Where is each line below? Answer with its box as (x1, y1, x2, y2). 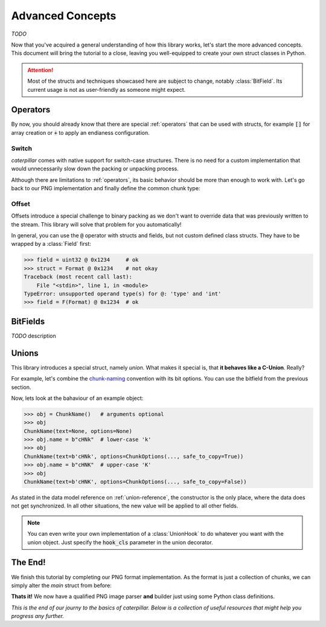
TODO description (11, 332, 57, 339)
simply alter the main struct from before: (11, 582, 112, 589)
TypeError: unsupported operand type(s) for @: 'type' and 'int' (24, 290, 222, 297)
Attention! (27, 66, 54, 74)
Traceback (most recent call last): (24, 274, 133, 280)
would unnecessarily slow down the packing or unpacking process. (11, 165, 179, 172)
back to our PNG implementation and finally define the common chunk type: (11, 185, 200, 192)
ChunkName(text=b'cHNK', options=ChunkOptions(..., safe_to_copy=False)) (24, 478, 247, 486)
